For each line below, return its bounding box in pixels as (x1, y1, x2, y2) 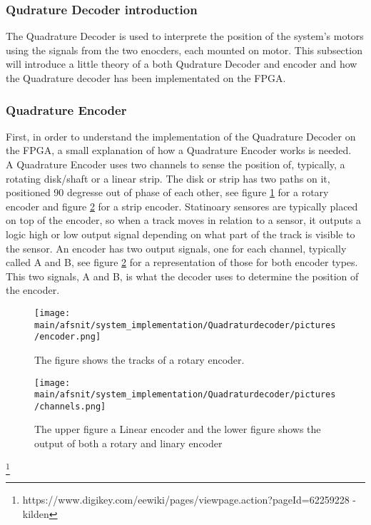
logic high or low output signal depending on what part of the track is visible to (6, 226, 355, 241)
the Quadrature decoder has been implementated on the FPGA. (6, 71, 286, 85)
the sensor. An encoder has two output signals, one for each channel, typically (6, 240, 347, 255)
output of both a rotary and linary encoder (34, 436, 223, 451)
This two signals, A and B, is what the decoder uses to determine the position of (6, 268, 359, 283)
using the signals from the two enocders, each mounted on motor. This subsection (6, 42, 362, 57)
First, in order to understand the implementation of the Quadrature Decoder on (6, 128, 356, 143)
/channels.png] (34, 401, 106, 412)
